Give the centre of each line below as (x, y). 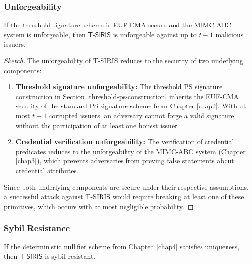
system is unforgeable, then (45, 34)
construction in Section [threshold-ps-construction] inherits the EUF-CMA (127, 96)
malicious (229, 34)
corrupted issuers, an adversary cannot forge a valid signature (141, 115)
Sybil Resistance (37, 228)
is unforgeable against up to (155, 34)
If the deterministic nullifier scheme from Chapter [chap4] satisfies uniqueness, (122, 246)
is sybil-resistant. (70, 256)
